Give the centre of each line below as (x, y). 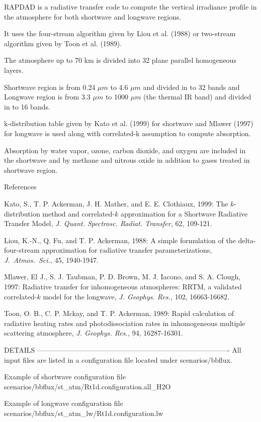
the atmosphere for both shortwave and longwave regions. (93, 16)
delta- (247, 240)
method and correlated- (78, 213)
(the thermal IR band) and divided (197, 97)
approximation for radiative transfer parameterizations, (127, 250)
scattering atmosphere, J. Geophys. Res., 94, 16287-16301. (94, 333)
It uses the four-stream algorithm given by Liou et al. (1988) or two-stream (120, 33)
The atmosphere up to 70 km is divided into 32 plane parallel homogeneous (120, 60)
